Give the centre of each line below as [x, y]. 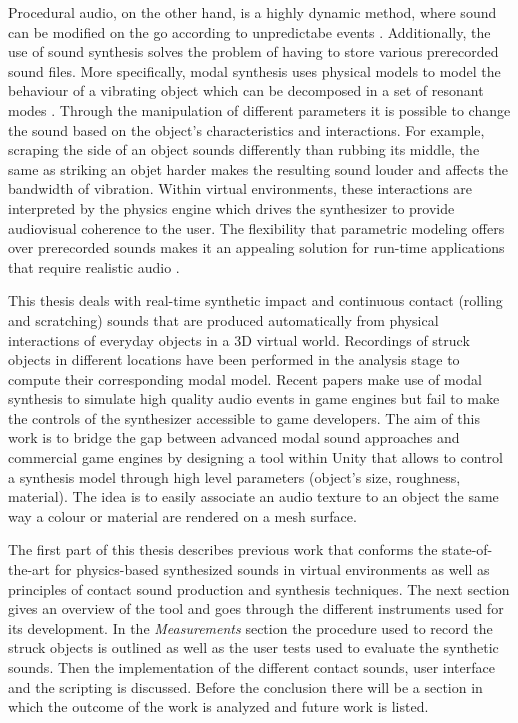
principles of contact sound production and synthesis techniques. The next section [259, 588]
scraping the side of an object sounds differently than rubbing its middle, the [244, 149]
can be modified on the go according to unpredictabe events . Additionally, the [249, 31]
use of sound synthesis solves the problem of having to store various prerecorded [253, 51]
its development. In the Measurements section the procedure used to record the [250, 627]
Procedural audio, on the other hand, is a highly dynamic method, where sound [252, 12]
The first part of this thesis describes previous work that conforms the [223, 549]
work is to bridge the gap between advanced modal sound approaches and [234, 437]
